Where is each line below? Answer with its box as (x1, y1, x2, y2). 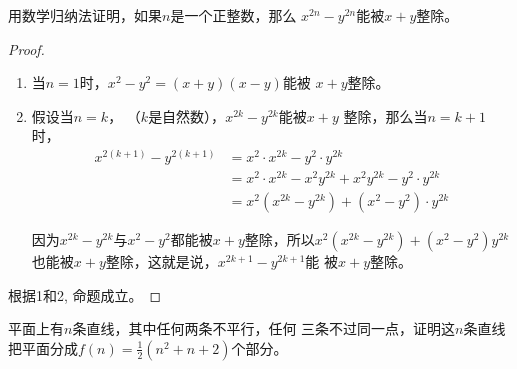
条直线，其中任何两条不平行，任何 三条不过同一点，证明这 (72, 318, 456, 339)
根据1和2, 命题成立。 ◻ (8, 284, 162, 305)
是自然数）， (148, 105, 226, 126)
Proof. (8, 38, 45, 59)
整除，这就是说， (105, 251, 218, 272)
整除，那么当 (343, 105, 428, 126)
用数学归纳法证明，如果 (8, 5, 162, 25)
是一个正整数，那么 (170, 5, 297, 25)
